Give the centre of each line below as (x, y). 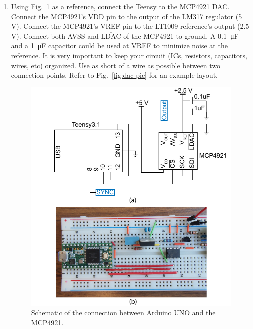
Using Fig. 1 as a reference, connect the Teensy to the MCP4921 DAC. (120, 6)
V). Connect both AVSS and (55, 36)
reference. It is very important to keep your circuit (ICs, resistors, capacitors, (129, 55)
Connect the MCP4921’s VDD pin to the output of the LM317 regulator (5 (127, 16)
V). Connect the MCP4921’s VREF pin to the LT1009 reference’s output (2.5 (130, 26)
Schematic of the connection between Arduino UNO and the (123, 312)
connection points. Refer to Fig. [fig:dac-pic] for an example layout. (114, 75)
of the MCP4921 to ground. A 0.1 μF (181, 36)
